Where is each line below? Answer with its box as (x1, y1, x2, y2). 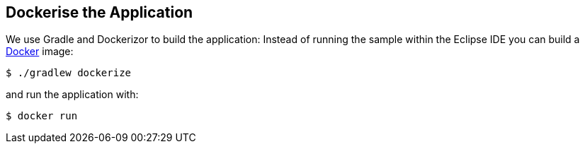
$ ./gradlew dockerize (6, 67, 132, 79)
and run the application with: (6, 88, 139, 101)
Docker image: (6, 45, 74, 58)
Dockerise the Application (6, 4, 193, 21)
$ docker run (6, 110, 78, 122)
